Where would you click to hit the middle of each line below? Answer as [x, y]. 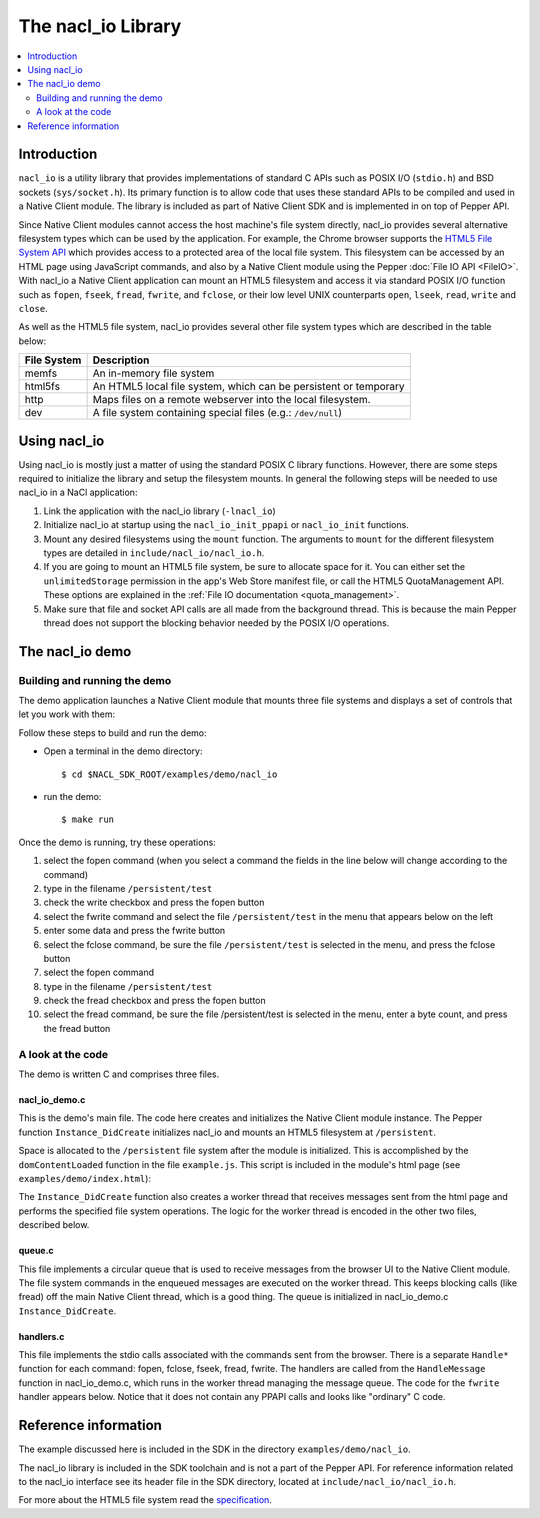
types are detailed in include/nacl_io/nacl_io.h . [154, 552]
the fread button [77, 1028]
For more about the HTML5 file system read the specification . [145, 1500]
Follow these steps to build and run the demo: [112, 732]
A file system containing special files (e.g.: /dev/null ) [217, 413]
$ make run [88, 819]
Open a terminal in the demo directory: [123, 751]
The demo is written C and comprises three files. [119, 1074]
